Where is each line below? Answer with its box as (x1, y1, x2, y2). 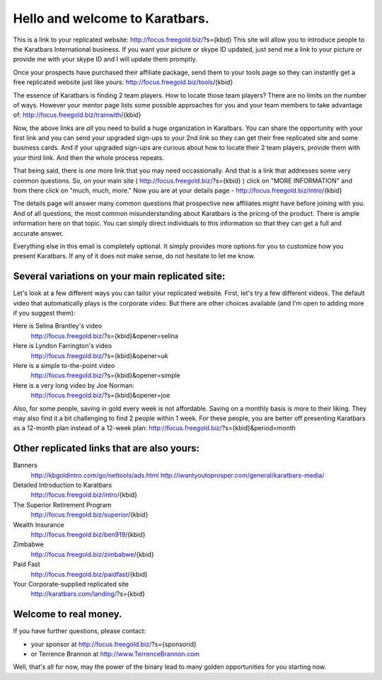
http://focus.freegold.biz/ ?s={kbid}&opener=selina (30, 331, 178, 340)
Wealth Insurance (13, 520, 64, 529)
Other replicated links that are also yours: (13, 442, 199, 454)
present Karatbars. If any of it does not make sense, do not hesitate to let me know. (13, 252, 256, 260)
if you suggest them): (13, 309, 76, 318)
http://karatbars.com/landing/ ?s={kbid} (30, 589, 145, 598)
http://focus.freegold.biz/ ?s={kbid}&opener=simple (30, 371, 180, 380)
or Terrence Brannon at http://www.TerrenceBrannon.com (30, 650, 200, 658)
